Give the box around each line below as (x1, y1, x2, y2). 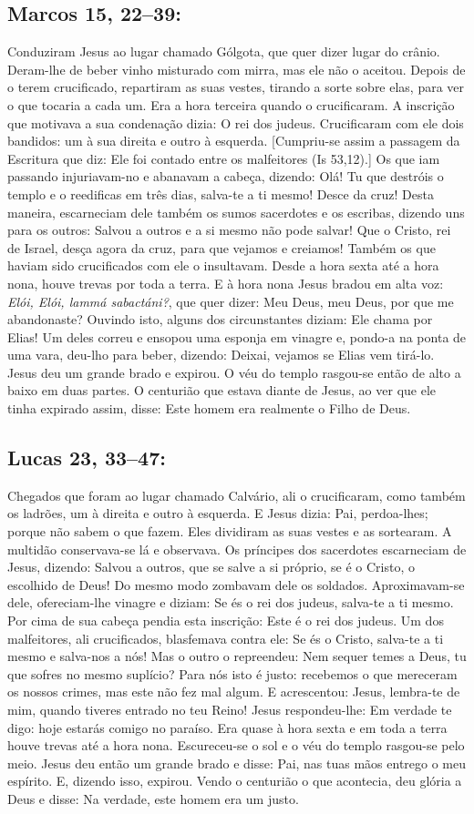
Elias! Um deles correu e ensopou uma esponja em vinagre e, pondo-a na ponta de (7, 327, 467, 346)
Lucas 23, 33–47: (7, 443, 166, 472)
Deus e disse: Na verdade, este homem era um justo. (7, 789, 299, 808)
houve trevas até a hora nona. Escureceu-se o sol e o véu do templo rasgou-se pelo (7, 736, 465, 755)
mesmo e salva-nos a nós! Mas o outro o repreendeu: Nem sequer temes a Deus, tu (7, 646, 467, 666)
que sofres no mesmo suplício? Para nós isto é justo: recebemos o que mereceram (7, 664, 458, 683)
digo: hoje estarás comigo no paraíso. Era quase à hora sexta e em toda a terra (7, 717, 448, 737)
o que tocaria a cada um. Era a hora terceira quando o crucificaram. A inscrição (7, 95, 455, 114)
